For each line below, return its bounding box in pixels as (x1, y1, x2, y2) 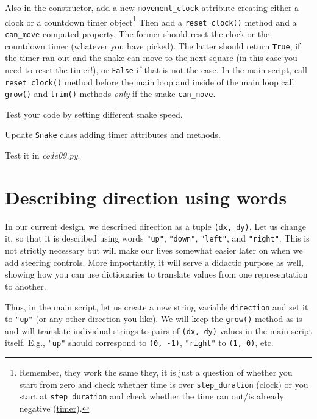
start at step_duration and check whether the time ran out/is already (19, 390, 284, 403)
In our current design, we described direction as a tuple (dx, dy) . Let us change (5, 220, 306, 232)
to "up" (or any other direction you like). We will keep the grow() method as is (5, 312, 302, 325)
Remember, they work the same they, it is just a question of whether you (19, 366, 293, 379)
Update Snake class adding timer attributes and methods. (5, 128, 221, 141)
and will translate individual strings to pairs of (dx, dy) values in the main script (5, 324, 313, 337)
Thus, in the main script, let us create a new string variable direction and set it (5, 300, 308, 313)
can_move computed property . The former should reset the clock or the (5, 27, 270, 40)
